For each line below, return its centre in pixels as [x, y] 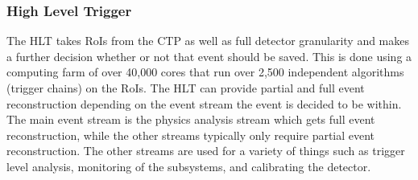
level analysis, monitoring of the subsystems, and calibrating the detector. [189, 166]
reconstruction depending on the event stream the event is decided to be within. [204, 103]
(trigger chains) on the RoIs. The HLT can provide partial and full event [186, 88]
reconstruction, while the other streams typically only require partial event [191, 135]
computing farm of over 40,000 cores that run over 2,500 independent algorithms [205, 72]
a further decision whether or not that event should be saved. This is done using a [209, 56]
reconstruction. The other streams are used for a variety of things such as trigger [206, 151]
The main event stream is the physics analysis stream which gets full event [191, 119]
